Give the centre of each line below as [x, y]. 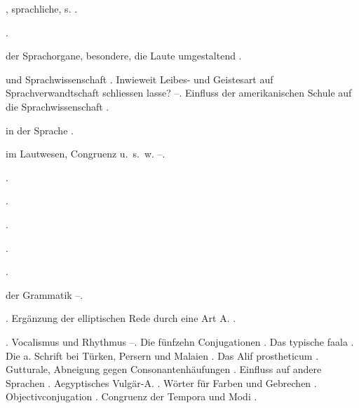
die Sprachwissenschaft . [57, 106]
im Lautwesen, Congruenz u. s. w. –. [86, 154]
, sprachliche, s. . [42, 8]
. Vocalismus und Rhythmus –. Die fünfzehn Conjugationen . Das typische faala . [180, 341]
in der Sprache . [40, 130]
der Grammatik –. [45, 294]
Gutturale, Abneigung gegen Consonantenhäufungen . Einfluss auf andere [164, 369]
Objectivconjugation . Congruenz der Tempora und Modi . [131, 396]
